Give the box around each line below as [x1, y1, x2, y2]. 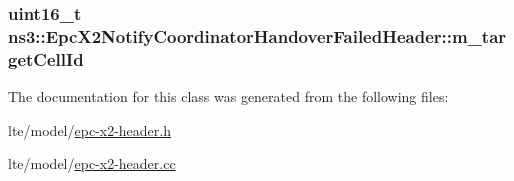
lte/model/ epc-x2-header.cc [8, 153, 176, 174]
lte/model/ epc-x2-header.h [8, 119, 171, 140]
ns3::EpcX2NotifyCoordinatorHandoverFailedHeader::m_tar [8, 23, 507, 48]
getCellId [8, 46, 84, 71]
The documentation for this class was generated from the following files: [8, 86, 449, 107]
